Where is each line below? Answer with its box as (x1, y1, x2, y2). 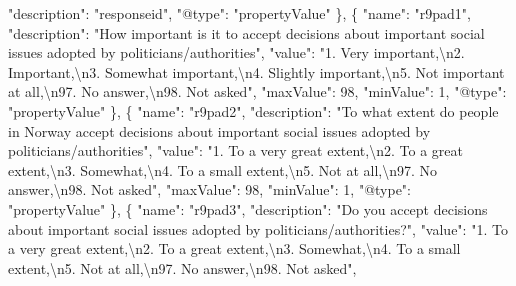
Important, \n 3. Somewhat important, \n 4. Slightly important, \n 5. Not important (8, 61, 505, 82)
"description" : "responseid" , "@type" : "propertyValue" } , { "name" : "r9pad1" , (8, 3, 471, 23)
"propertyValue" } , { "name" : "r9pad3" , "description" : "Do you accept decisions (8, 198, 488, 219)
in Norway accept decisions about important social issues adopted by (8, 120, 431, 141)
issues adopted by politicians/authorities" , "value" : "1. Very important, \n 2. (8, 42, 465, 63)
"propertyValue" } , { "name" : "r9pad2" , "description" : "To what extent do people (8, 100, 499, 121)
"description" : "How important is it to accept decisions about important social (8, 22, 485, 43)
